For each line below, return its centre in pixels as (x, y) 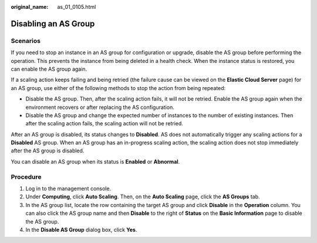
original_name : (30, 7)
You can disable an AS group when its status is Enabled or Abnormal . (95, 161)
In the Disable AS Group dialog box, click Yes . (81, 229)
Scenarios (26, 41)
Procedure (26, 177)
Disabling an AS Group (53, 24)
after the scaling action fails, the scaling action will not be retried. (104, 124)
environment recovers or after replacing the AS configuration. (100, 107)
